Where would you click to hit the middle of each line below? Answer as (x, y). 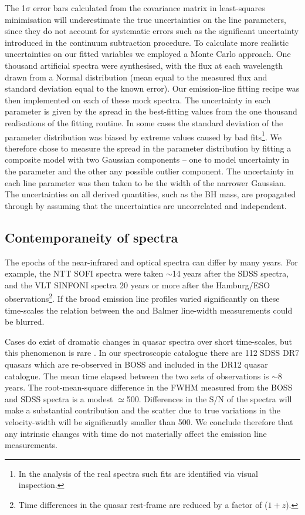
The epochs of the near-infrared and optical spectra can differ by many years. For (151, 262)
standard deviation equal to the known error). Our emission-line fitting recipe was (152, 88)
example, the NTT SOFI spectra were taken (84, 273)
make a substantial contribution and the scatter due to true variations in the (143, 410)
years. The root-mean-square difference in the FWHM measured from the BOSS (149, 387)
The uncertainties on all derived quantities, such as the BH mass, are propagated (150, 194)
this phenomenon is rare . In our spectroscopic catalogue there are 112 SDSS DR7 (152, 353)
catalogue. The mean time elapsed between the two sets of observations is (137, 376)
